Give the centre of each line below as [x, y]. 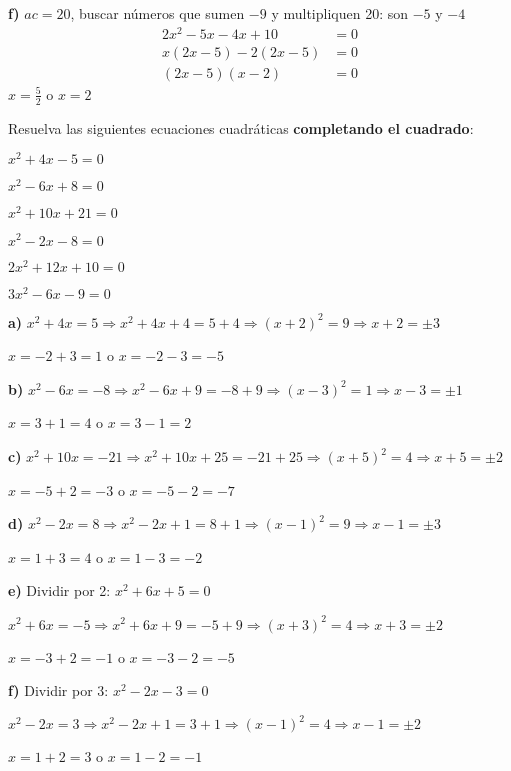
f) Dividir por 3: [58, 690]
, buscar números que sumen [157, 13]
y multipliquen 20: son [339, 13]
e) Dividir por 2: [59, 590]
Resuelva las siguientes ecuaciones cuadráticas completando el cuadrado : [241, 127]
